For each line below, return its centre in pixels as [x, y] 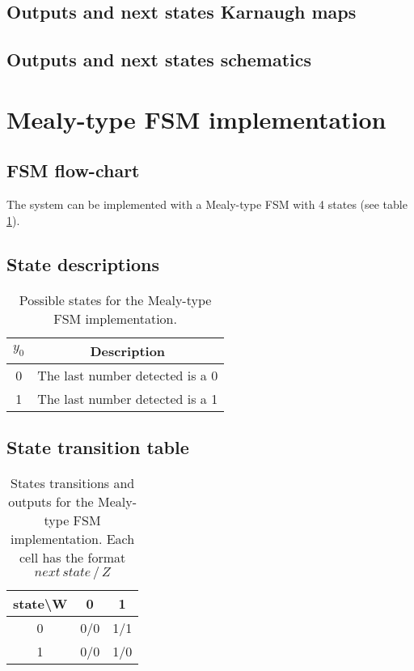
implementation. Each [73, 538]
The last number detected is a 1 [128, 398]
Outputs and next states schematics [159, 59]
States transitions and [72, 482]
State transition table [98, 446]
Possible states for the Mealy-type [115, 299]
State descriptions [83, 263]
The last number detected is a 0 [128, 375]
